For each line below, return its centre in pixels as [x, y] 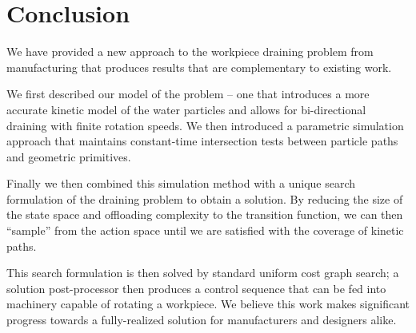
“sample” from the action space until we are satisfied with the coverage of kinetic [205, 230]
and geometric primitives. [69, 156]
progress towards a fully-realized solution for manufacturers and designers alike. [202, 320]
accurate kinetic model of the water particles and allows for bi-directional [186, 109]
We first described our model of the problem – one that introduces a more [188, 94]
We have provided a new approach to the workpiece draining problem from [190, 52]
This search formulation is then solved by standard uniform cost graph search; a [203, 273]
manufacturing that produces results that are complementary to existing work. [199, 67]
